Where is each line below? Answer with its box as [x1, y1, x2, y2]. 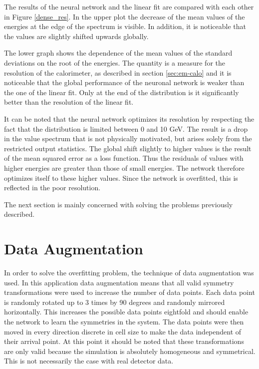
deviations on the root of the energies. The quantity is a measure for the [4, 57, 226, 68]
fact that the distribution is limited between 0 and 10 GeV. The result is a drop [4, 123, 248, 134]
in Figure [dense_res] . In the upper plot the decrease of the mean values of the [4, 11, 245, 22]
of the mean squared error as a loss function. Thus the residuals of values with [4, 153, 244, 163]
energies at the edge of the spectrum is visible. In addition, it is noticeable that [4, 21, 247, 32]
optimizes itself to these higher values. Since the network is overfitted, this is [4, 172, 238, 183]
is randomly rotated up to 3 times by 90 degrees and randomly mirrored [4, 296, 225, 307]
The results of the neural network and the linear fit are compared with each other [4, 2, 254, 12]
